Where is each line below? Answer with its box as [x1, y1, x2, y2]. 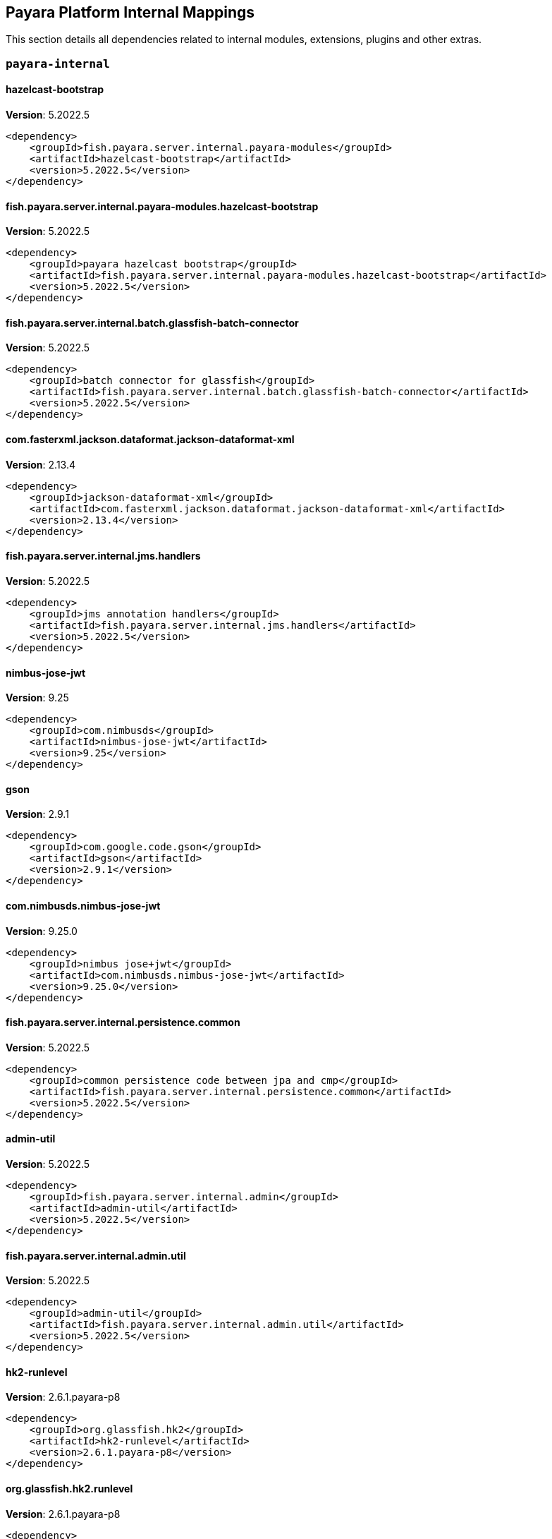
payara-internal [6, 56, 110, 71]
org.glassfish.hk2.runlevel [6, 1483, 133, 1495]
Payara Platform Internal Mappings [6, 4, 254, 21]
